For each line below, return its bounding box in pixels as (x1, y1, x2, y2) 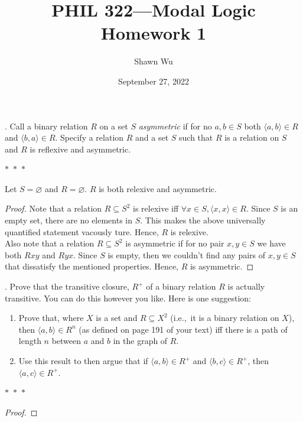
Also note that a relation (5, 237, 95, 249)
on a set (99, 119, 128, 132)
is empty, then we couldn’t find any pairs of (107, 248, 266, 261)
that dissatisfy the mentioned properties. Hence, (5, 260, 178, 272)
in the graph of (113, 335, 168, 347)
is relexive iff (133, 202, 179, 215)
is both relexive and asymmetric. (99, 182, 217, 194)
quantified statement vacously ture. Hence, (5, 225, 159, 238)
